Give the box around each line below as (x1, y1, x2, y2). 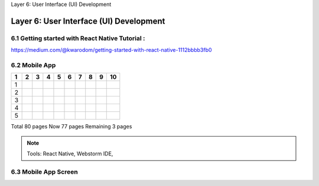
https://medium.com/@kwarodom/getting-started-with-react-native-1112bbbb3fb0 (11, 46, 212, 54)
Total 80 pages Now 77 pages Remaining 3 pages (11, 123, 132, 130)
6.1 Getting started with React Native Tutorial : (11, 34, 145, 42)
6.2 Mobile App (11, 61, 56, 69)
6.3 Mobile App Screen (11, 168, 78, 176)
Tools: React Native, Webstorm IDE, (27, 150, 113, 157)
